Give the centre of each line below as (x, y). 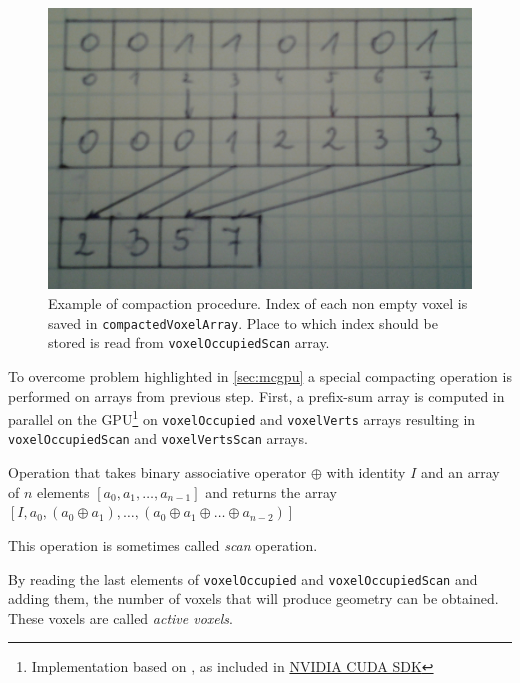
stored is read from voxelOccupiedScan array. (189, 342)
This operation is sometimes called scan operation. (163, 544)
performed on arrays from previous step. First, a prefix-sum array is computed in (256, 395)
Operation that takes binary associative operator (157, 472)
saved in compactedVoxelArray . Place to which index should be (243, 322)
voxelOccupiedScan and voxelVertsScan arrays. (158, 438)
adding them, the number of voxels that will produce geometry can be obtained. (253, 598)
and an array (460, 472)
